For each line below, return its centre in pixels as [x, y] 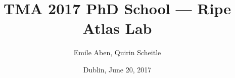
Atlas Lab [117, 28]
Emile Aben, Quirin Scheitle [117, 52]
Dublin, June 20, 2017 [117, 69]
